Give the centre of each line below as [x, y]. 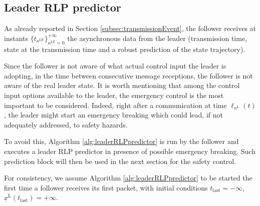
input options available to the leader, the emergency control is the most [114, 95]
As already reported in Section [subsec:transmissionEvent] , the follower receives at [130, 28]
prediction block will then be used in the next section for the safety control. [120, 161]
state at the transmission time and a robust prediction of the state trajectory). [125, 49]
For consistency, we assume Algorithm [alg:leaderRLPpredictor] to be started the [128, 178]
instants [16, 38]
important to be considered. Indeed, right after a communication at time [115, 105]
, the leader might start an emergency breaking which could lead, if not [113, 115]
